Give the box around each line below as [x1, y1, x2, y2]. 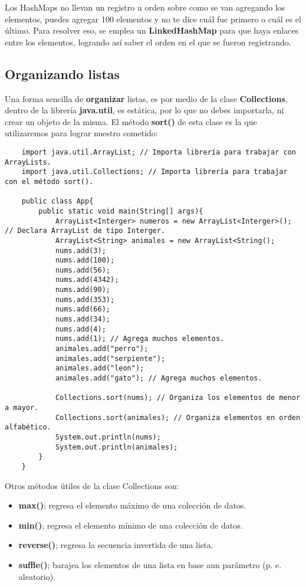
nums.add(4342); [55, 276, 119, 284]
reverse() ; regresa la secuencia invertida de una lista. [18, 539, 213, 551]
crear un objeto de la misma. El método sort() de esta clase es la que [5, 115, 257, 127]
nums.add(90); [55, 286, 110, 294]
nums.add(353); [55, 295, 115, 304]
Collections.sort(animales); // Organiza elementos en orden [55, 413, 301, 422]
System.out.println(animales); [55, 442, 178, 451]
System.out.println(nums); [55, 432, 161, 441]
